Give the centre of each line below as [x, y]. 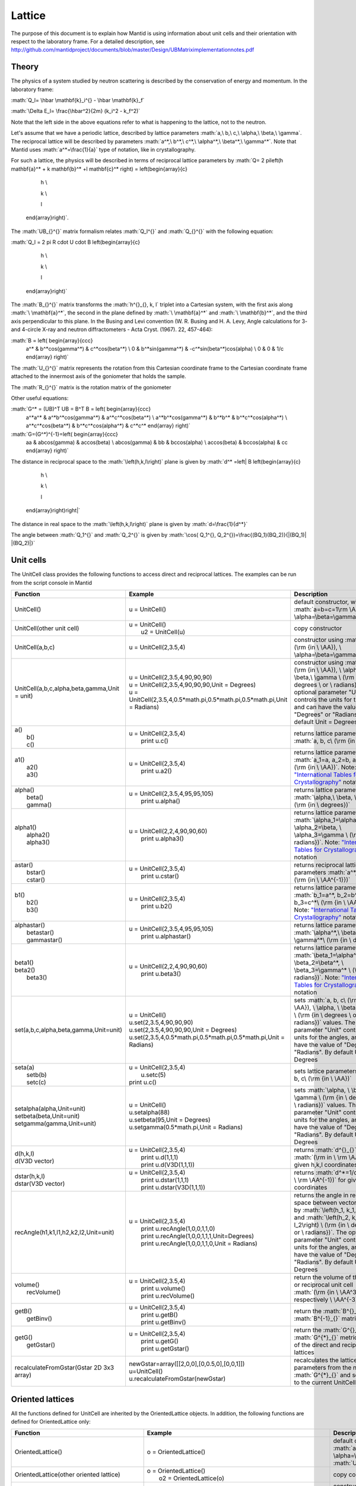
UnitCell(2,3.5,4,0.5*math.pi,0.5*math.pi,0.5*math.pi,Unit [208, 700]
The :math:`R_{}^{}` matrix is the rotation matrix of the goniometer [91, 387]
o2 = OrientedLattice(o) [192, 1478]
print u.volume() [163, 1289]
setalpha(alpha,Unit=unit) [50, 1109]
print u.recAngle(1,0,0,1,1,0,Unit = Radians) [199, 1243]
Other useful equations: [40, 398]
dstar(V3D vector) [40, 1184]
